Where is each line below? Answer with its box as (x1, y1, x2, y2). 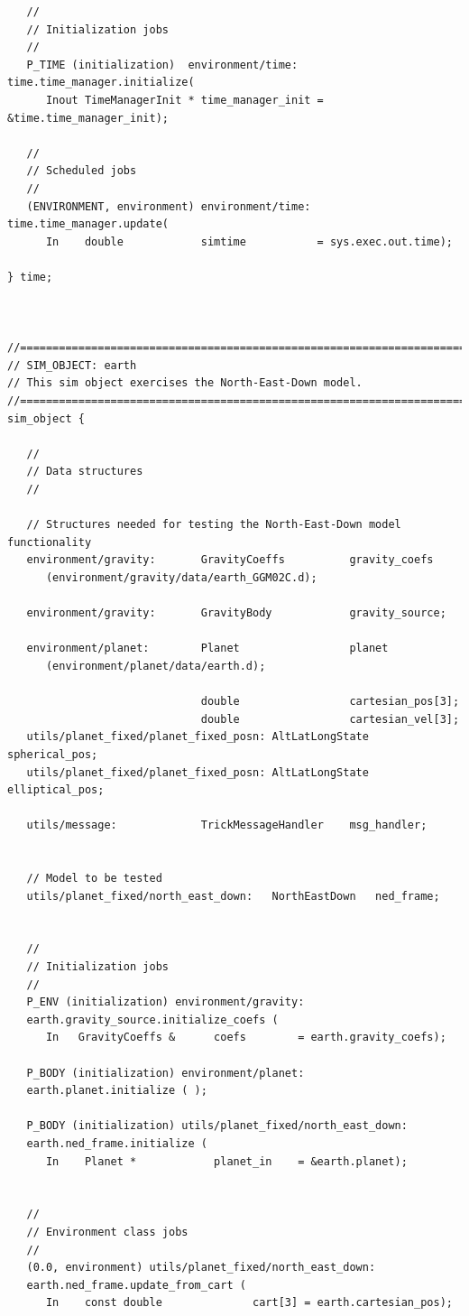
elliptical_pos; (7, 783, 105, 797)
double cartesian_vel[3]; (200, 712, 460, 726)
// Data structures (26, 465, 143, 478)
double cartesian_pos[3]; (200, 695, 460, 709)
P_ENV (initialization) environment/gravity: (26, 996, 305, 1009)
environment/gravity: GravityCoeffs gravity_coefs (26, 553, 434, 567)
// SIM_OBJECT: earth (7, 358, 137, 372)
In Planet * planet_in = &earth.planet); (45, 1154, 408, 1168)
